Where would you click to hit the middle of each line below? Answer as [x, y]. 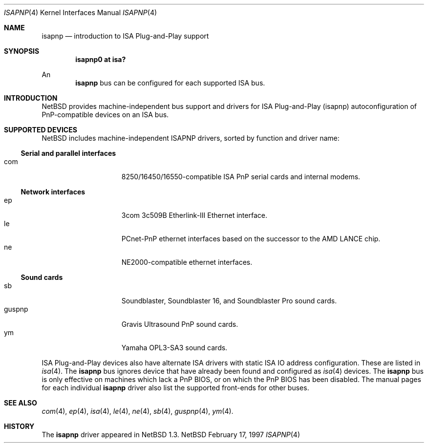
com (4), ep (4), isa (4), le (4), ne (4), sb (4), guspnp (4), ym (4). [138, 411]
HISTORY [19, 426]
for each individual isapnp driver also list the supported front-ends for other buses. [175, 388]
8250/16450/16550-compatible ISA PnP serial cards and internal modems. [241, 177]
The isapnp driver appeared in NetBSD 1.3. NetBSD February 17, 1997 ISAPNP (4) [171, 435]
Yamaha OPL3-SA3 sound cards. [174, 348]
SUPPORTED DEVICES [41, 130]
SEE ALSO [21, 403]
